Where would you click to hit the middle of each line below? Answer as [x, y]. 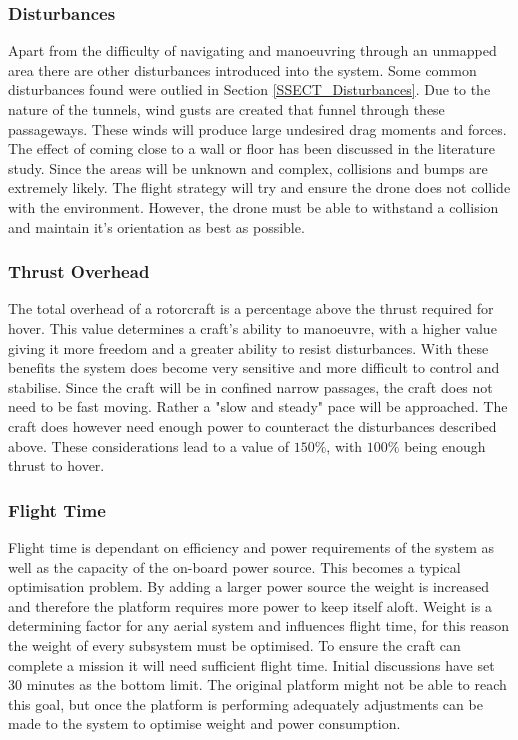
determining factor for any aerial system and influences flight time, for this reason [259, 625]
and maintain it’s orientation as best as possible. [156, 226]
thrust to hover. [56, 465]
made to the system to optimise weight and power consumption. [204, 723]
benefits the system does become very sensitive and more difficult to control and [254, 367]
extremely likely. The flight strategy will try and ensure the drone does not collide [259, 187]
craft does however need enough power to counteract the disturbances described [252, 425]
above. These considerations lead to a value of [149, 445]
